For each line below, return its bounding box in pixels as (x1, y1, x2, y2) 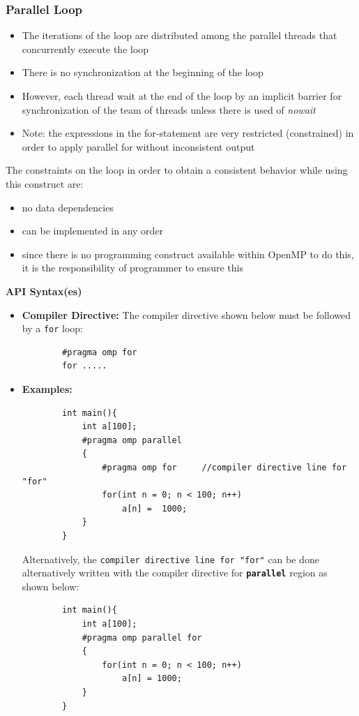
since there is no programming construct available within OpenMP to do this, (22, 246, 354, 261)
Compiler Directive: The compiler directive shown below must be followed (22, 307, 351, 322)
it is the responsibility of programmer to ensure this (22, 260, 243, 275)
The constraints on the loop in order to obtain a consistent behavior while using (6, 163, 348, 177)
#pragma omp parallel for (82, 632, 202, 643)
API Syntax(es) (6, 283, 82, 298)
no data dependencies (22, 200, 114, 214)
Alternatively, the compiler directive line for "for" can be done (22, 551, 319, 566)
